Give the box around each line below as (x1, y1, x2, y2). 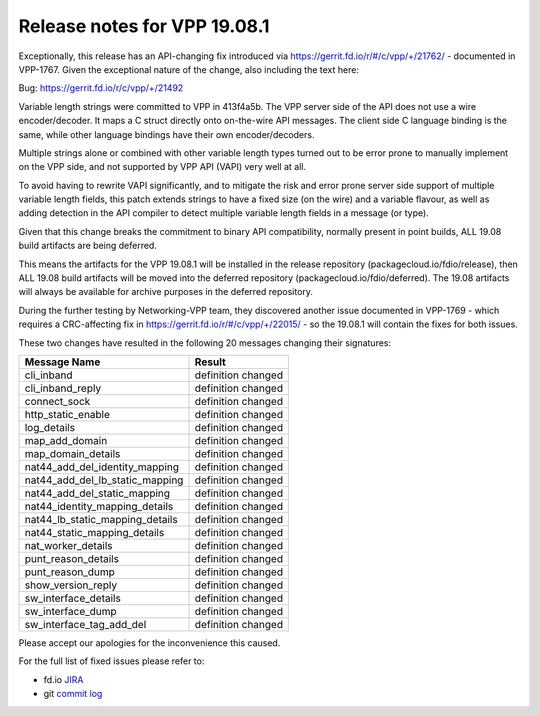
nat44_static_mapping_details (24, 525, 165, 539)
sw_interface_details (24, 591, 122, 605)
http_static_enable (24, 407, 110, 421)
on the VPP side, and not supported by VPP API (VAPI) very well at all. (18, 161, 307, 173)
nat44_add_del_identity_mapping (24, 460, 180, 474)
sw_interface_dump (24, 604, 117, 618)
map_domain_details (24, 446, 121, 460)
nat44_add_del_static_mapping (24, 486, 170, 500)
